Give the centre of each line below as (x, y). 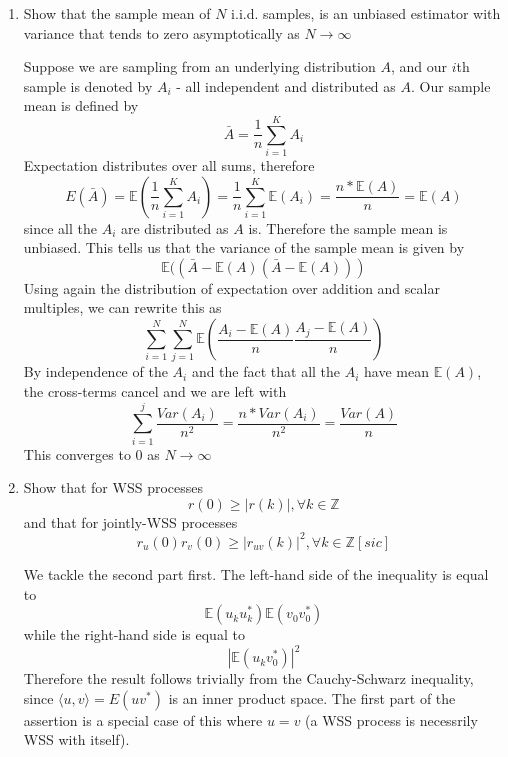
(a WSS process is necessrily (391, 719)
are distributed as (174, 227)
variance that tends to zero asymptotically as (161, 32)
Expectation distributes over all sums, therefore (169, 165)
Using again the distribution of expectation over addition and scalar (231, 287)
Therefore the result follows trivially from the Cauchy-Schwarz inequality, (248, 678)
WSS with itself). (76, 739)
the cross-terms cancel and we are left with (155, 390)
